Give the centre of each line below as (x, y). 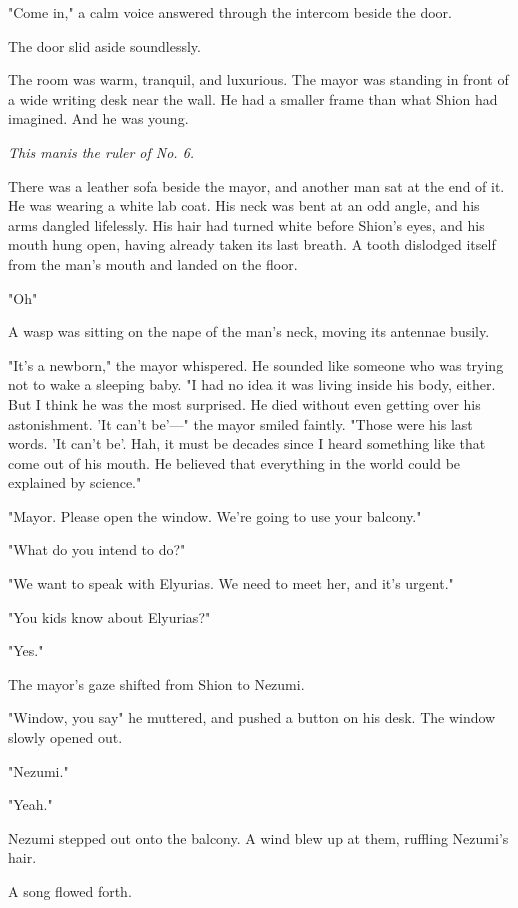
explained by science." (75, 482)
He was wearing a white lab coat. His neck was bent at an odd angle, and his (244, 205)
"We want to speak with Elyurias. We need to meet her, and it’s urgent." (231, 583)
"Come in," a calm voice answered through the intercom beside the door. (230, 12)
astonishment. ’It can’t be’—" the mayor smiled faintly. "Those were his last (240, 423)
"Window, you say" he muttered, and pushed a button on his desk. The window (252, 717)
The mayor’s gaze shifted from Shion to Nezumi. (156, 683)
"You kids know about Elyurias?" (109, 616)
